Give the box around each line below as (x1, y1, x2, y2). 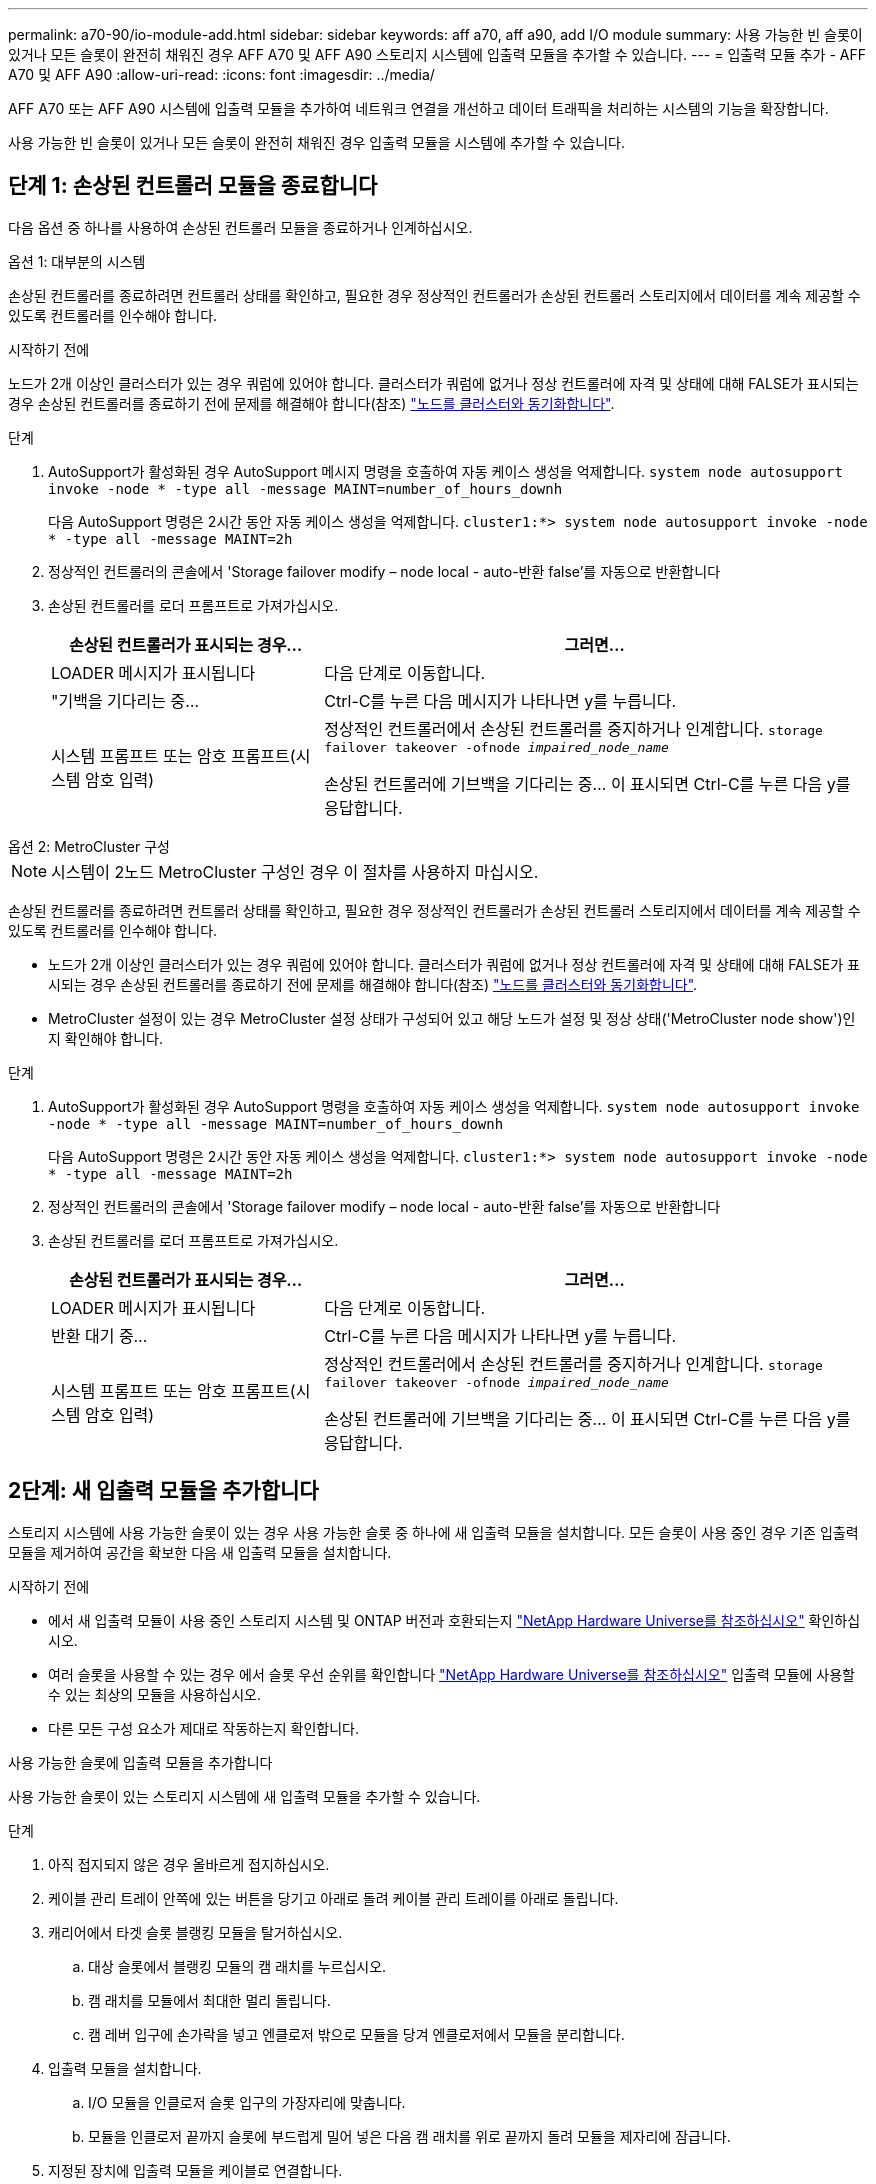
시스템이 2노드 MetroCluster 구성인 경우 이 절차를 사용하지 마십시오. (51, 861, 539, 882)
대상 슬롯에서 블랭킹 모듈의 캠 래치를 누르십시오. (88, 1957, 387, 1975)
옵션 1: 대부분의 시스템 (8, 252, 146, 270)
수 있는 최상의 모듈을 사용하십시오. (48, 1685, 261, 1703)
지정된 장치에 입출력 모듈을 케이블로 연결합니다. (48, 2161, 343, 2179)
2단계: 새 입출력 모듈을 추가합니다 (8, 1478, 319, 1504)
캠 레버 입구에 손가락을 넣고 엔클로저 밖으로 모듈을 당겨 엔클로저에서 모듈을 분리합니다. (88, 2025, 625, 2043)
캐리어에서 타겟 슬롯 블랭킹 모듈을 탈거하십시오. (48, 1923, 343, 1941)
